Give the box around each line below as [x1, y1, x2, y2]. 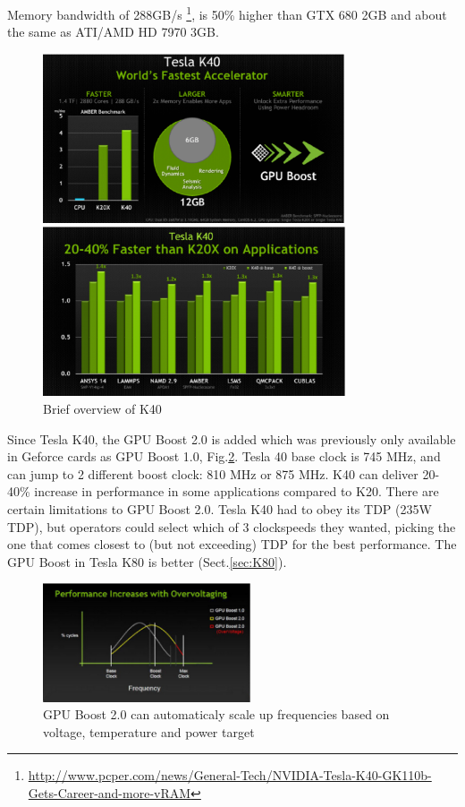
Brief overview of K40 [43, 399, 162, 417]
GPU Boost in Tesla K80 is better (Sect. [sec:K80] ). [7, 552, 287, 571]
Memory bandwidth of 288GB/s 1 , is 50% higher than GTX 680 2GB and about [7, 3, 447, 23]
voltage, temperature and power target [43, 722, 255, 741]
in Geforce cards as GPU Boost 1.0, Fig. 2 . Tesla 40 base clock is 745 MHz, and [7, 447, 441, 466]
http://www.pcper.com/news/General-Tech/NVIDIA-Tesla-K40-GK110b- [28, 766, 432, 785]
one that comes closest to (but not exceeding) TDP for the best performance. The [7, 535, 457, 554]
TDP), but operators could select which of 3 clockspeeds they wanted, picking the [7, 517, 456, 536]
